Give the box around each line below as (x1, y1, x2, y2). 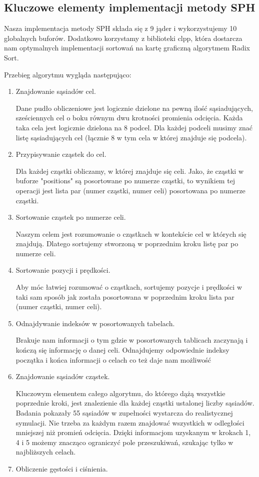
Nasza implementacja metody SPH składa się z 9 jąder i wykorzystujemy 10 (4, 23, 237, 33)
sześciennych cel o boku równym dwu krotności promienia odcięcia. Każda (15, 112, 243, 123)
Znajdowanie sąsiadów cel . (15, 86, 96, 96)
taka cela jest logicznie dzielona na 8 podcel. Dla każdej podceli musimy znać (15, 122, 252, 132)
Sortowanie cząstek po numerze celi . (15, 212, 126, 222)
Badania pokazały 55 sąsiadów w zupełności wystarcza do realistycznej (15, 408, 233, 418)
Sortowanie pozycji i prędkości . (15, 265, 110, 275)
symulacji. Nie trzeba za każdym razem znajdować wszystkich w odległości (15, 417, 244, 428)
